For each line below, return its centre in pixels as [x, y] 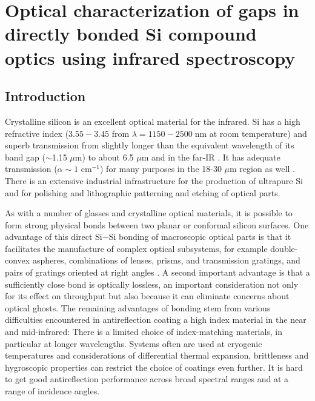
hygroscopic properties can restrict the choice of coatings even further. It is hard [154, 367]
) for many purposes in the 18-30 [161, 169]
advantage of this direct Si [54, 237]
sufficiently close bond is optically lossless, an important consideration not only [152, 284]
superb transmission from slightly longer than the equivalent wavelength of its [150, 145]
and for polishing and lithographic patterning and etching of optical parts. [143, 192]
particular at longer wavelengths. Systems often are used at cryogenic [134, 343]
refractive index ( [37, 133]
